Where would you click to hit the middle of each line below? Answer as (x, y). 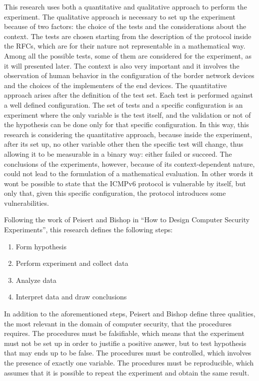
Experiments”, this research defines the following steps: (88, 230)
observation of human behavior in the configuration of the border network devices (129, 75)
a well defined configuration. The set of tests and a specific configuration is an (123, 104)
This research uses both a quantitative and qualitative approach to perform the (125, 7)
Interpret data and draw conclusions (71, 297)
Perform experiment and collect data (72, 263)
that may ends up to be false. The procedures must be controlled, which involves (128, 353)
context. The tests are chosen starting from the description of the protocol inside (128, 36)
